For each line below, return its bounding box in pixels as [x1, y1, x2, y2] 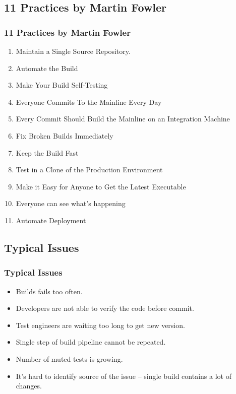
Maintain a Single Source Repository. [16, 46, 131, 56]
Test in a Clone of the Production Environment [16, 164, 163, 175]
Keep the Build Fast [16, 147, 79, 158]
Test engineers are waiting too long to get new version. [16, 319, 185, 330]
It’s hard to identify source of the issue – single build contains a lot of [16, 370, 231, 381]
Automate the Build [16, 62, 78, 73]
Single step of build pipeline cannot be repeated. [16, 337, 166, 347]
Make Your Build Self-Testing [16, 80, 108, 90]
